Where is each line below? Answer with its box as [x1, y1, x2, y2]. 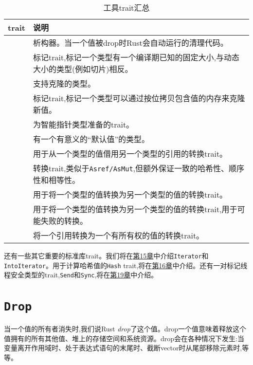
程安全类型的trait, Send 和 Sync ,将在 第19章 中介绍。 [4, 270, 158, 280]
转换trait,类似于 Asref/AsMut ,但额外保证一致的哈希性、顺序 [33, 163, 245, 174]
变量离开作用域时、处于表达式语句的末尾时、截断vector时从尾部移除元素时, [4, 343, 242, 353]
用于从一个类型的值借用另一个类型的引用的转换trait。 [33, 148, 228, 159]
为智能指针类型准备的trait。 [33, 119, 134, 130]
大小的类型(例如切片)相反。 [33, 63, 133, 74]
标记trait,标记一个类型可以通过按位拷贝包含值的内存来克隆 [33, 92, 245, 104]
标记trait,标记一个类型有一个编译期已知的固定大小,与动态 [33, 52, 240, 63]
